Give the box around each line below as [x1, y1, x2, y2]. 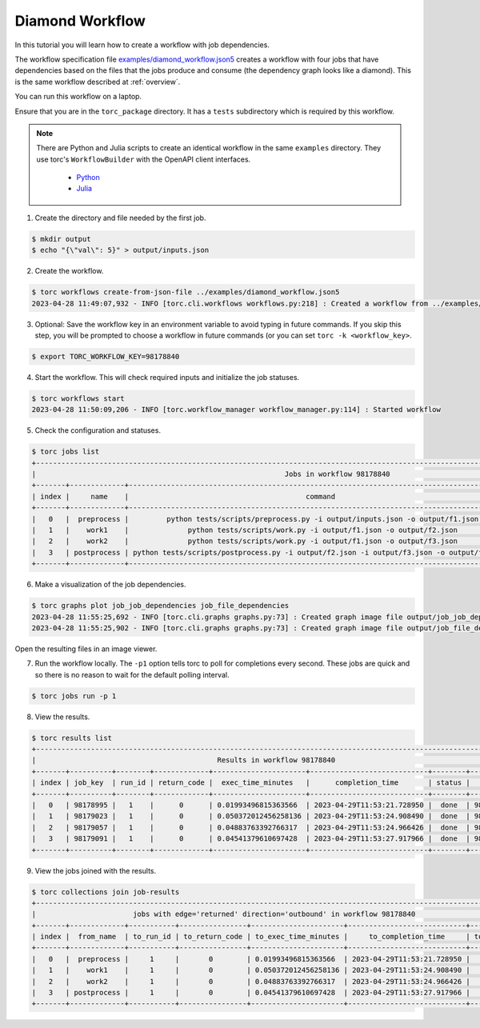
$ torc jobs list [31, 447, 100, 456]
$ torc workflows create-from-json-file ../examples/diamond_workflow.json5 [31, 288, 340, 297]
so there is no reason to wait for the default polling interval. [34, 670, 230, 679]
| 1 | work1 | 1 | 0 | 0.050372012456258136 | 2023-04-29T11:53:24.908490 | [31, 966, 471, 975]
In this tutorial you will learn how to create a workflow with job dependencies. [14, 40, 270, 50]
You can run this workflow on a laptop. [14, 92, 142, 102]
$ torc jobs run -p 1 [31, 691, 117, 700]
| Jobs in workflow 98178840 [31, 470, 391, 479]
